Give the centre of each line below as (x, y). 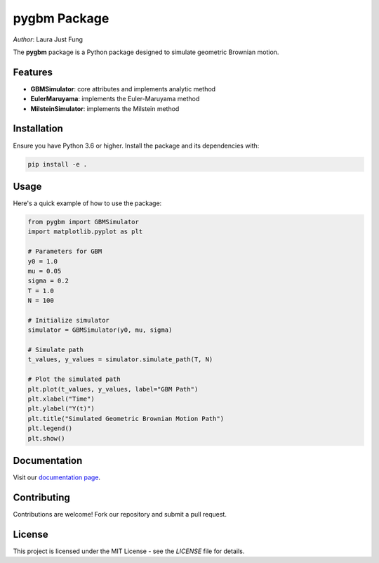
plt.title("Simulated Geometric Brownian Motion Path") (126, 419)
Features (33, 72)
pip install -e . (58, 164)
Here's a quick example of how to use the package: (87, 203)
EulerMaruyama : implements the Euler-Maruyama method (115, 99)
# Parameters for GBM (65, 252)
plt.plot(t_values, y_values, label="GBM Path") (113, 389)
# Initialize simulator (69, 320)
